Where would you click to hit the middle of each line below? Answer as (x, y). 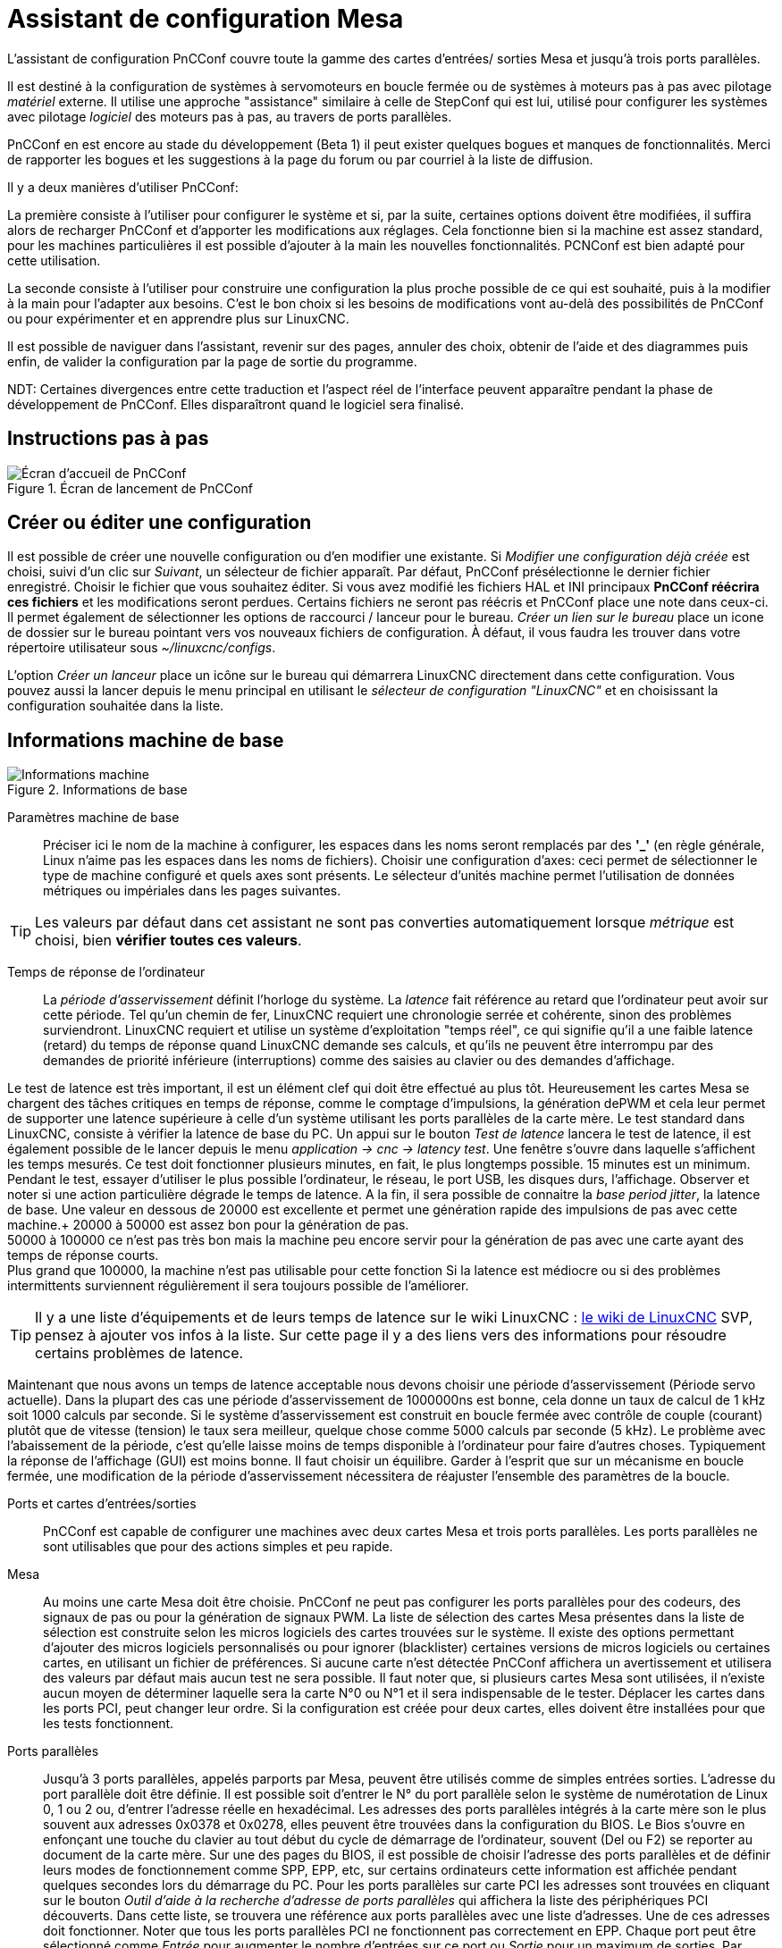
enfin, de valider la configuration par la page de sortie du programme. (212, 361)
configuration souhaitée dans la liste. (116, 706)
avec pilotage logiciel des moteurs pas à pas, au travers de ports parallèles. (230, 116)
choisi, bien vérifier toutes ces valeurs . (168, 940)
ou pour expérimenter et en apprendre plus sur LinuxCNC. (178, 318)
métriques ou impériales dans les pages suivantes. (192, 891)
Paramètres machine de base (93, 818)
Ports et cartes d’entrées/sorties (102, 1504)
